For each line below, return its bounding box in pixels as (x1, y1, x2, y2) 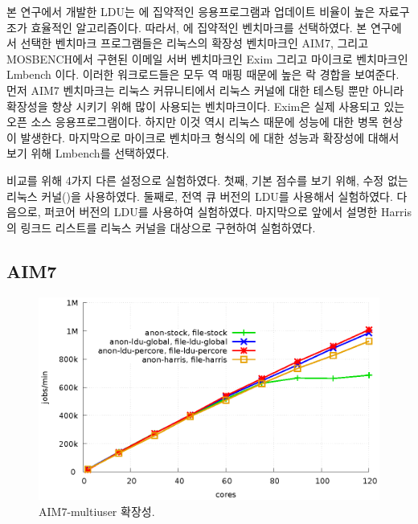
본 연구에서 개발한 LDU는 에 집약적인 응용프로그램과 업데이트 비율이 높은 (6, 3, 375, 19)
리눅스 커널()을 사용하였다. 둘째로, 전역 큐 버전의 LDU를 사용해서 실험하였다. (6, 187, 393, 204)
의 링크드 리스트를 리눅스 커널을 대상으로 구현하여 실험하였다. (6, 219, 316, 235)
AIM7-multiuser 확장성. (39, 502, 155, 519)
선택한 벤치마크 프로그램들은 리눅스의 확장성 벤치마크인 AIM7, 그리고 (20, 35, 369, 51)
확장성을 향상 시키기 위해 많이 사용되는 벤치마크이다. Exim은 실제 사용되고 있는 (6, 97, 405, 114)
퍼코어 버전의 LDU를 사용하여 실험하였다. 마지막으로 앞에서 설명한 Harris (44, 203, 412, 220)
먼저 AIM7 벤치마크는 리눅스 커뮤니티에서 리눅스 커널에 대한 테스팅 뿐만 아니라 (6, 81, 404, 98)
